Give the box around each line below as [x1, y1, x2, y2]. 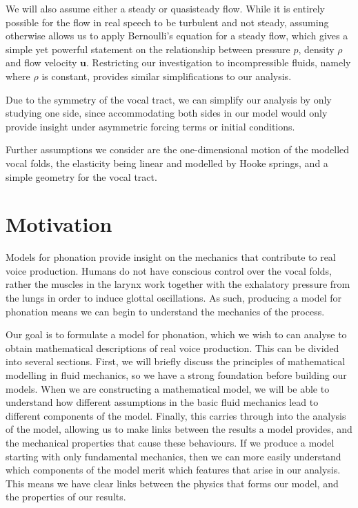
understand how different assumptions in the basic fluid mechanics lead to [6, 395, 319, 409]
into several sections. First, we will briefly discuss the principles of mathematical [6, 354, 346, 369]
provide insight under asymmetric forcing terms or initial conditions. [6, 119, 295, 133]
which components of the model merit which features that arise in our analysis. [6, 462, 341, 477]
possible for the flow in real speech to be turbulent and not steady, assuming [6, 14, 329, 29]
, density [298, 41, 335, 56]
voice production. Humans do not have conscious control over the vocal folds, [6, 263, 332, 277]
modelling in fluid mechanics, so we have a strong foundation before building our [6, 368, 347, 382]
